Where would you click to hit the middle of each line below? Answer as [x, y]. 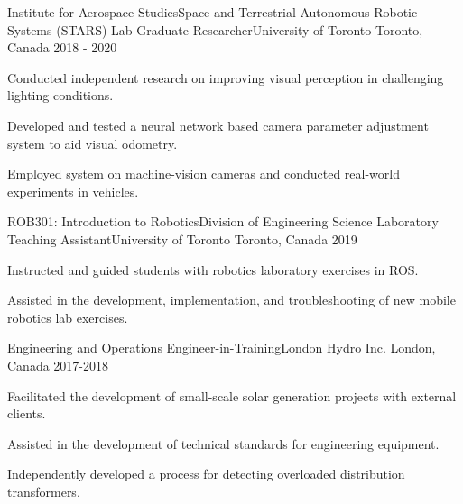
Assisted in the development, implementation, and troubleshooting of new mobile [231, 300]
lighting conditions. [60, 95]
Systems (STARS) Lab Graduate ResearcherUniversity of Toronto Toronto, [215, 29]
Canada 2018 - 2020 [62, 47]
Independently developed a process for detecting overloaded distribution [206, 474]
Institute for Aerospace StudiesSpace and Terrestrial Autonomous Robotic [213, 12]
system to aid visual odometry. [93, 143]
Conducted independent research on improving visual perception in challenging [226, 77]
